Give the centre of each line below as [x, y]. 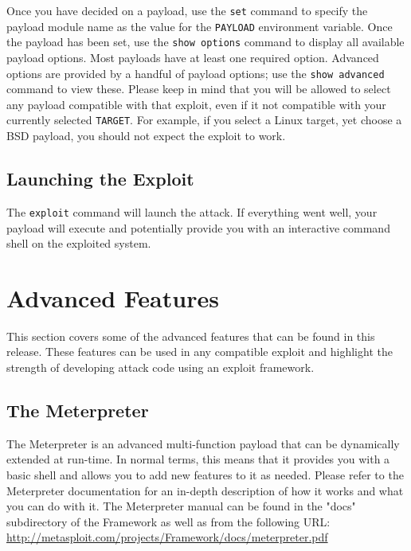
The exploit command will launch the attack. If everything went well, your [192, 211]
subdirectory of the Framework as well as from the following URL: [168, 521]
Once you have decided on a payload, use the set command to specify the [187, 10]
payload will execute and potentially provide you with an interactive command [198, 227]
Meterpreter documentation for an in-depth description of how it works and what [205, 490]
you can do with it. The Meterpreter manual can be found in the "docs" [181, 506]
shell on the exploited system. [79, 243]
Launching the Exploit [100, 179]
